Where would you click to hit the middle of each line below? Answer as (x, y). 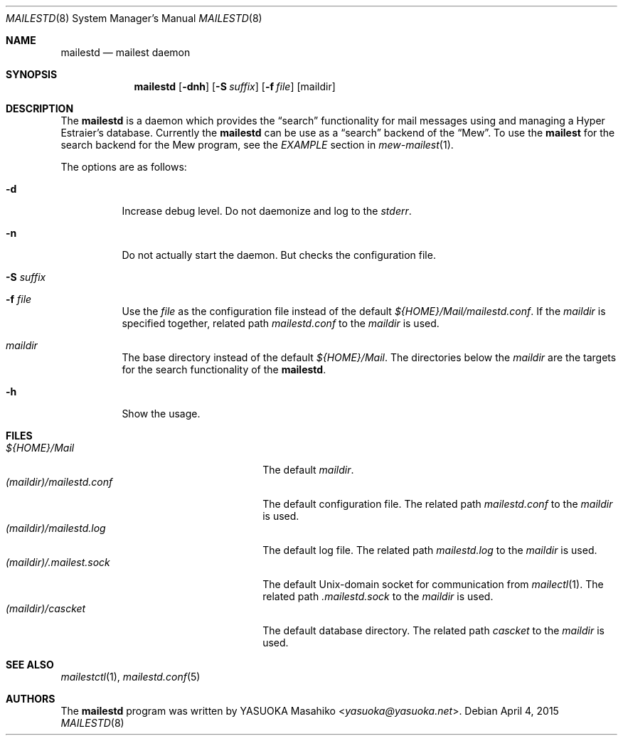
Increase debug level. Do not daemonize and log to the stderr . (267, 211)
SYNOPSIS (32, 74)
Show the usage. (161, 414)
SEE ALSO (30, 665)
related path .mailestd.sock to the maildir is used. (378, 596)
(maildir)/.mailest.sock (58, 562)
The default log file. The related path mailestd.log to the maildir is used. (430, 550)
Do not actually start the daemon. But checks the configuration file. (279, 255)
